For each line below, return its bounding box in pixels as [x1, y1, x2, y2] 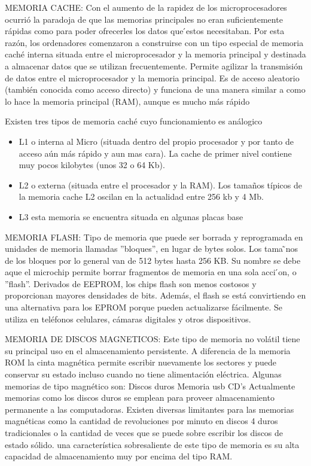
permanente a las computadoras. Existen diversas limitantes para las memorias [5, 403, 294, 415]
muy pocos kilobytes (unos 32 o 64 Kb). [19, 159, 165, 171]
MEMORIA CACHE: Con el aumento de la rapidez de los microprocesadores [5, 1, 287, 13]
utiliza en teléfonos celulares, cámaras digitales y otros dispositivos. [5, 312, 251, 325]
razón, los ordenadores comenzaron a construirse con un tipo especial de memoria [5, 36, 304, 48]
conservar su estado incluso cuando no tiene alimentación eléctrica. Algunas [5, 368, 282, 380]
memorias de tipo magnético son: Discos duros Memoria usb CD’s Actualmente [5, 379, 295, 392]
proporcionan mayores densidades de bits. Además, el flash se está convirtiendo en [5, 289, 306, 301]
